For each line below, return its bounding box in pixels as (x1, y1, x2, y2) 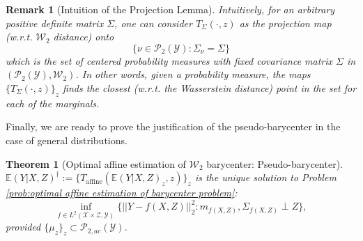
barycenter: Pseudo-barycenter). (206, 156, 343, 171)
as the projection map (239, 15, 332, 30)
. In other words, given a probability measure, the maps (75, 67, 311, 81)
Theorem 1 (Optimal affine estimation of (6, 156, 186, 171)
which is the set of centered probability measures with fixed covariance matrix (6, 53, 333, 68)
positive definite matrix (6, 15, 104, 30)
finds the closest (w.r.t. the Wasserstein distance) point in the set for (63, 80, 357, 95)
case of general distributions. (6, 132, 128, 147)
